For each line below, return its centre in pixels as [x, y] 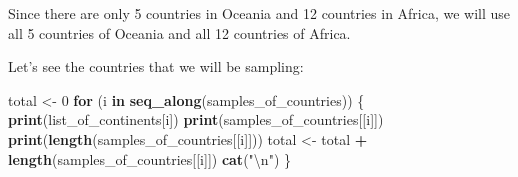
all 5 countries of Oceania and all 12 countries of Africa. [179, 32]
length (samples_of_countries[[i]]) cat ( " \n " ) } [149, 158]
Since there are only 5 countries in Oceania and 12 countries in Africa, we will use [259, 13]
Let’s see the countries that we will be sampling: [156, 66]
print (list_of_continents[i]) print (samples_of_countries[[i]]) [196, 119]
